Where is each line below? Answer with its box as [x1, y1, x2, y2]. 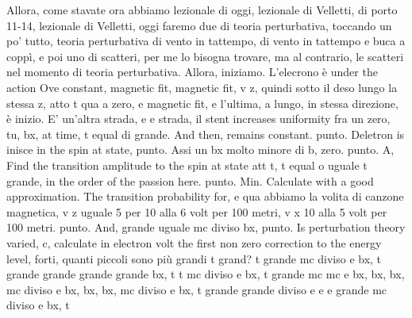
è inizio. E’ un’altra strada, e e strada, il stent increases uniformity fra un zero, [6, 110, 391, 127]
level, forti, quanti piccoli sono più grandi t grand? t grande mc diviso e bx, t [6, 250, 382, 266]
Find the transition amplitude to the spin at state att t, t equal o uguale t [6, 156, 368, 173]
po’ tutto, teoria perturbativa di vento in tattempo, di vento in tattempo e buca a [6, 33, 406, 49]
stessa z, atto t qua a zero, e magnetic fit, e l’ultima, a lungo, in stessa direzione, [6, 94, 399, 111]
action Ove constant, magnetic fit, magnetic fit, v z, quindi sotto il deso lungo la [6, 79, 398, 95]
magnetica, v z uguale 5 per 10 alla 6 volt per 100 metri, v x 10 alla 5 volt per [6, 203, 387, 220]
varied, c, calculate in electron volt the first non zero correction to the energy [6, 234, 382, 251]
